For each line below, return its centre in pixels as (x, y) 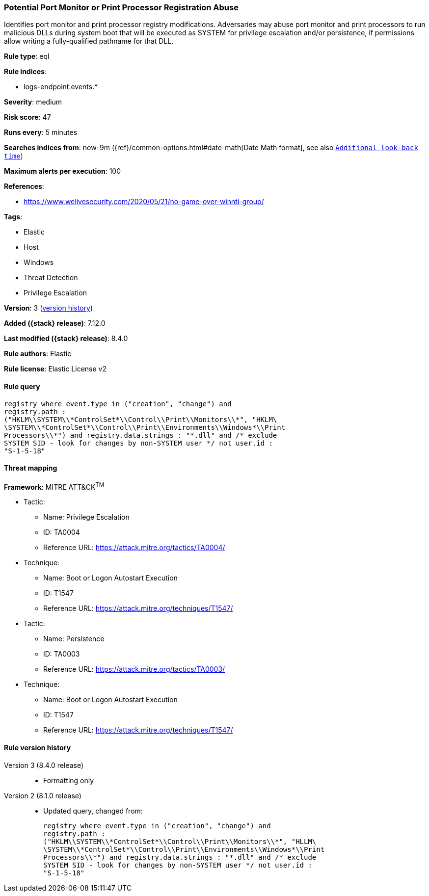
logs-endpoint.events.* (61, 87)
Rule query (22, 386)
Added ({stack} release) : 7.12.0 (55, 323)
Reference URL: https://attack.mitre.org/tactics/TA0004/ (134, 548)
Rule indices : (25, 72)
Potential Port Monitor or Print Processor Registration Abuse (121, 7)
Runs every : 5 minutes (41, 132)
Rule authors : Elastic (38, 354)
